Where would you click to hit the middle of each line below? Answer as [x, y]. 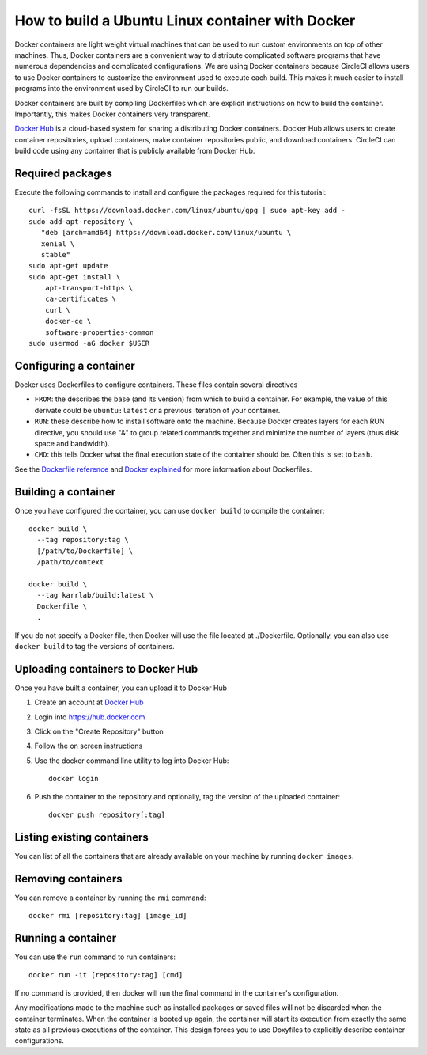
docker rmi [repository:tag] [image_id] [108, 916]
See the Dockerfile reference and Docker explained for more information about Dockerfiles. [163, 469]
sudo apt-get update [68, 266]
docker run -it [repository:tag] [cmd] [106, 975]
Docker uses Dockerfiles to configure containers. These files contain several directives [156, 385]
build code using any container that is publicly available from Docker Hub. [135, 151]
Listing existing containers [82, 837]
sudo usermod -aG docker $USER [89, 343]
